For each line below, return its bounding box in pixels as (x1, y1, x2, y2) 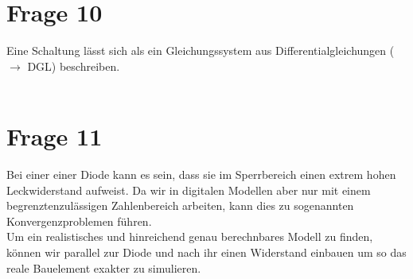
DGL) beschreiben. (27, 57, 120, 74)
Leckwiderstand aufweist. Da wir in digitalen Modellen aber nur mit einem (6, 181, 371, 198)
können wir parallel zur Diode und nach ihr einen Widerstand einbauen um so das (6, 244, 407, 260)
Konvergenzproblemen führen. (6, 212, 152, 229)
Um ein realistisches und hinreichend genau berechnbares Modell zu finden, (6, 228, 373, 245)
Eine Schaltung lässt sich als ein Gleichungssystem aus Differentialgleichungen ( (6, 42, 395, 59)
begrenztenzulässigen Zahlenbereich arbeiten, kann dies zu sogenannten (6, 197, 354, 214)
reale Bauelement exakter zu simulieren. (6, 259, 201, 276)
